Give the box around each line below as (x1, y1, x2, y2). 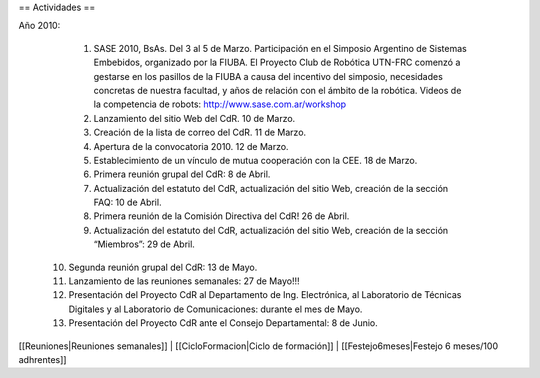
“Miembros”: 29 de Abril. (93, 238, 195, 250)
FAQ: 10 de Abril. (93, 196, 162, 209)
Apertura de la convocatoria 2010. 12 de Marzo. (93, 140, 289, 152)
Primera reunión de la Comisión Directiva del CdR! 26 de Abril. (93, 210, 350, 222)
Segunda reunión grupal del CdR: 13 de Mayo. (68, 261, 258, 273)
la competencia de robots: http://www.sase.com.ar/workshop (93, 98, 347, 110)
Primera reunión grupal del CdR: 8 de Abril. (93, 168, 271, 180)
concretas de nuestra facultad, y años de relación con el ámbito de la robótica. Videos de (93, 84, 462, 96)
